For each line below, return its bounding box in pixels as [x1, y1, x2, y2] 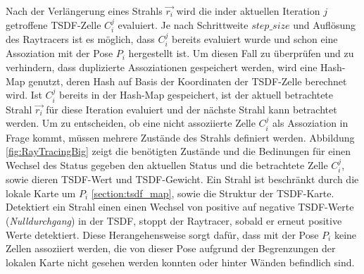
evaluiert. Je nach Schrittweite [118, 17, 249, 32]
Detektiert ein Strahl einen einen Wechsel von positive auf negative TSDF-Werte [6, 199, 354, 214]
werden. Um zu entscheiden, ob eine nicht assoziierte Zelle [6, 116, 256, 130]
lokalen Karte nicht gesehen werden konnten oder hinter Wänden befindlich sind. [6, 254, 355, 269]
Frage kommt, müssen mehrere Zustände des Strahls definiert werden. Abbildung [6, 130, 355, 144]
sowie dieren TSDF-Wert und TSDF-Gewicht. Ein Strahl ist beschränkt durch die [6, 172, 359, 187]
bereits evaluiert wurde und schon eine [172, 32, 338, 46]
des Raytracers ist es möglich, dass [6, 32, 155, 46]
